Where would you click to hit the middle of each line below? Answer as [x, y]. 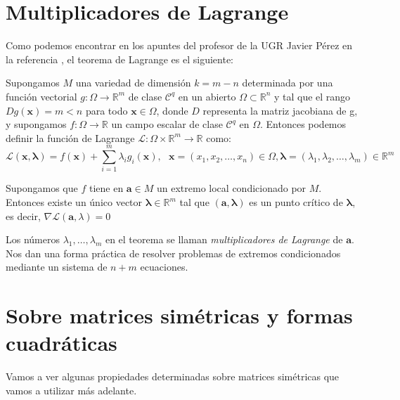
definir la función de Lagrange [70, 137]
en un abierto [207, 96]
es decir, [23, 215]
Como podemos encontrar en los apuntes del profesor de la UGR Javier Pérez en [179, 45]
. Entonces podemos [303, 124]
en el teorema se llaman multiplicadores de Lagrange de [224, 239]
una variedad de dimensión [133, 83]
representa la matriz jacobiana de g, [280, 110]
